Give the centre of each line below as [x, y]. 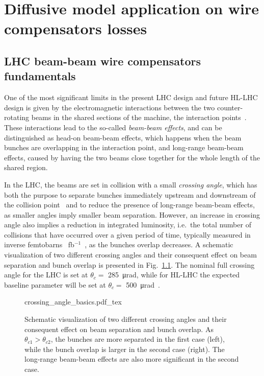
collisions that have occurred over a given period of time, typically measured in [127, 234]
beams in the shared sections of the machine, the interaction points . [139, 117]
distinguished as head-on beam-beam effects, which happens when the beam [123, 137]
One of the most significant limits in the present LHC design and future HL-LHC [131, 97]
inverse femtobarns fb [39, 244]
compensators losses [76, 28]
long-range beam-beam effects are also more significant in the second [132, 359]
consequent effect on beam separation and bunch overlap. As [119, 329]
